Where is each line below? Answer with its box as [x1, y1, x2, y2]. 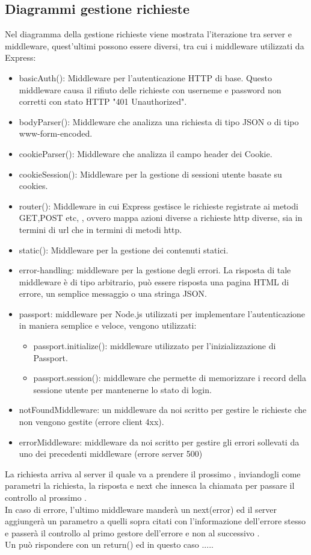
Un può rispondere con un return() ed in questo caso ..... [5, 538, 214, 551]
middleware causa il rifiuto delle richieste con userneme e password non [19, 83, 282, 96]
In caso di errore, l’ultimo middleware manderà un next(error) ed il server [5, 503, 277, 515]
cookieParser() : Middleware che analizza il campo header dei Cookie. [19, 147, 273, 160]
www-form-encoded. [19, 127, 93, 140]
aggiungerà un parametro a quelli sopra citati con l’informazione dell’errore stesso [5, 515, 306, 527]
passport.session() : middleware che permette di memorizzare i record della [33, 371, 306, 384]
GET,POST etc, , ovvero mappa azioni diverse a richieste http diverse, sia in [19, 211, 303, 224]
